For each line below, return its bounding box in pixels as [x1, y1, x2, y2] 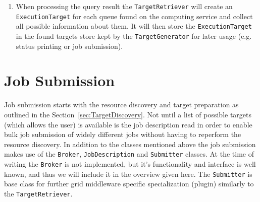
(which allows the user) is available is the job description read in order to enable [4, 119, 252, 129]
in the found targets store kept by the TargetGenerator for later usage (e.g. [16, 30, 252, 41]
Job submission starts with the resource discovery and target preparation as [4, 99, 239, 110]
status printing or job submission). [16, 40, 123, 51]
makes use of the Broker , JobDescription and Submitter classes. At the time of [4, 149, 254, 159]
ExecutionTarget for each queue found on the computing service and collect [16, 11, 253, 21]
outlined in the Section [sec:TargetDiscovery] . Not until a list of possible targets [4, 109, 252, 119]
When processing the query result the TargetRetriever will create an [16, 1, 233, 11]
